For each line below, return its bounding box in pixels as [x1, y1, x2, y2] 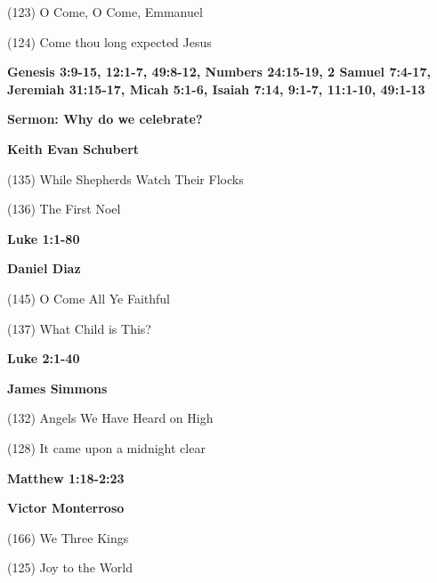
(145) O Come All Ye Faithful [7, 288, 170, 307]
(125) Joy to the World [7, 558, 134, 577]
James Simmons [7, 378, 108, 397]
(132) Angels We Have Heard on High [7, 409, 214, 427]
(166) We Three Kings [7, 528, 129, 547]
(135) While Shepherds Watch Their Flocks [7, 169, 244, 188]
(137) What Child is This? [7, 319, 151, 337]
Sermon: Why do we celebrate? [7, 109, 203, 128]
